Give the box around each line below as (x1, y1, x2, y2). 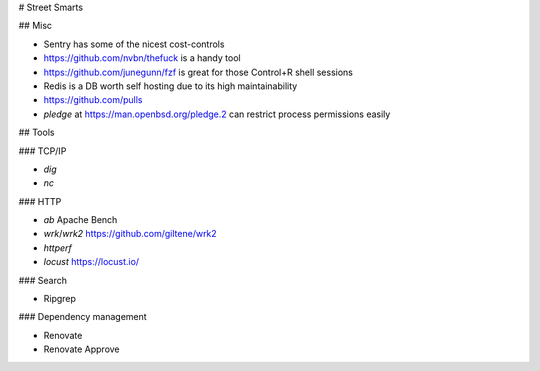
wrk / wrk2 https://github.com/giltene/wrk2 (43, 228, 217, 240)
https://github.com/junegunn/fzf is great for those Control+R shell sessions (43, 66, 354, 78)
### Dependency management (18, 311, 147, 323)
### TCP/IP (18, 145, 67, 157)
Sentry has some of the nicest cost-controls (43, 38, 225, 50)
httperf (43, 241, 72, 254)
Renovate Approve (43, 343, 120, 355)
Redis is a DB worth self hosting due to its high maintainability (43, 80, 298, 92)
